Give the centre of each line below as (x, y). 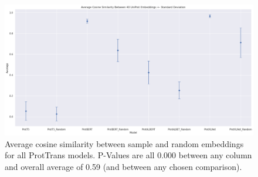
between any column (215, 155)
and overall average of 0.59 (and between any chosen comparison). (123, 166)
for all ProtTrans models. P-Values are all (80, 155)
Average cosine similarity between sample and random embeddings (124, 143)
